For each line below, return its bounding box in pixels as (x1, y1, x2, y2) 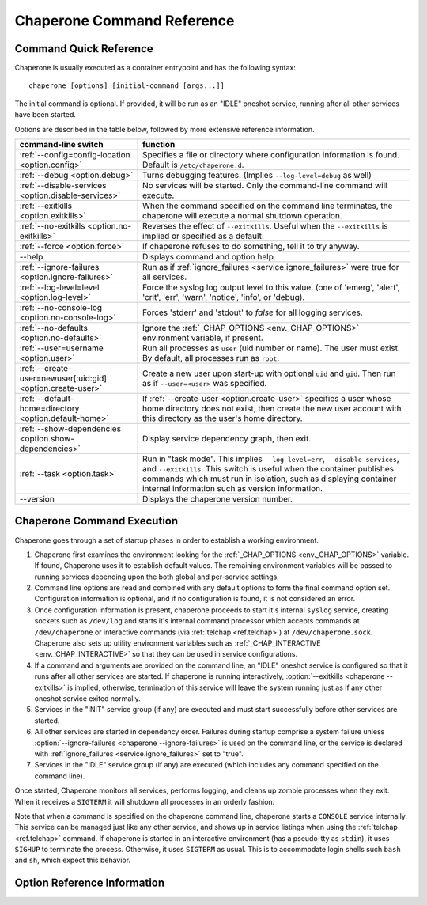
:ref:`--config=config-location (19, 150, 130, 161)
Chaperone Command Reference (14, 12, 235, 29)
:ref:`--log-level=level (19, 282, 100, 293)
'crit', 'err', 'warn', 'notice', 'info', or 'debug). (142, 292, 305, 303)
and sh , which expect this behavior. (14, 855, 130, 865)
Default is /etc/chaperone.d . (142, 159, 244, 170)
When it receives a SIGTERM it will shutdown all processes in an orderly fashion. (14, 797, 275, 806)
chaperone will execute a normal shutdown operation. (142, 210, 343, 222)
